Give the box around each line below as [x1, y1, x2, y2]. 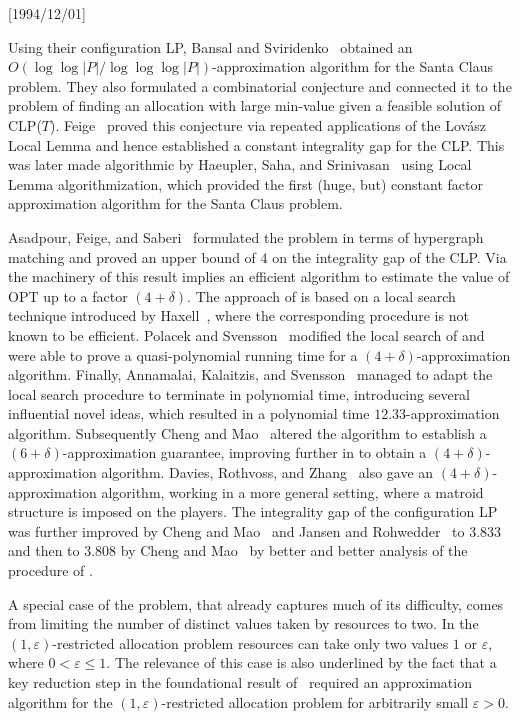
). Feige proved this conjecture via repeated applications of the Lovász [50, 114, 486, 135]
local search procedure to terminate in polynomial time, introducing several [8, 383, 471, 404]
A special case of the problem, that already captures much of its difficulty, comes [8, 593, 504, 614]
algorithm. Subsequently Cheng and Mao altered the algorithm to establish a [8, 422, 487, 443]
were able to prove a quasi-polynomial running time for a [8, 344, 358, 365]
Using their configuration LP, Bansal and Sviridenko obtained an [8, 36, 413, 57]
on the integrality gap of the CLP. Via [272, 246, 507, 267]
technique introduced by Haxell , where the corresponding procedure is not [8, 305, 469, 326]
